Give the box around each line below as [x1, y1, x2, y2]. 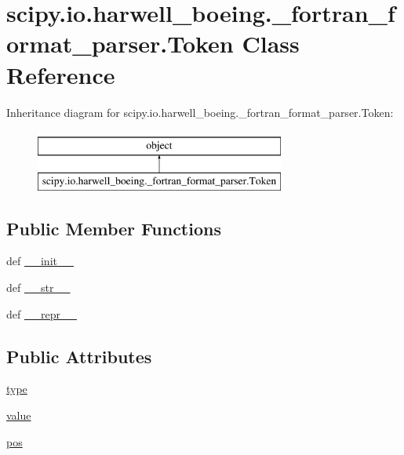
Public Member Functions [6, 216, 221, 240]
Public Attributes [6, 344, 152, 368]
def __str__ [6, 279, 71, 296]
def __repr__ [6, 305, 77, 322]
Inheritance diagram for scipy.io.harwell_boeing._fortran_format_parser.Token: [6, 104, 394, 120]
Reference [6, 58, 115, 90]
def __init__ [6, 253, 74, 269]
